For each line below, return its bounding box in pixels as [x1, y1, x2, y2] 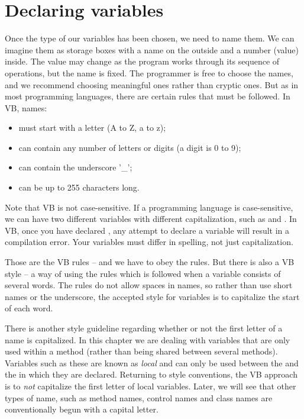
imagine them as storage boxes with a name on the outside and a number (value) [5, 43, 299, 56]
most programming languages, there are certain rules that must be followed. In [5, 90, 290, 102]
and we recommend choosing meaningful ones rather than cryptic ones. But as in [5, 78, 299, 91]
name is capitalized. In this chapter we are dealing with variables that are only [5, 333, 290, 346]
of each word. [5, 302, 53, 314]
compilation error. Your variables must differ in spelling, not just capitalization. [5, 236, 293, 248]
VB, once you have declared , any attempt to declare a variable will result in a [5, 224, 290, 236]
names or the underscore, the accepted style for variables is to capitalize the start [5, 290, 300, 302]
